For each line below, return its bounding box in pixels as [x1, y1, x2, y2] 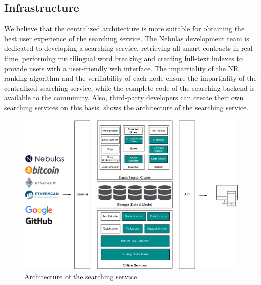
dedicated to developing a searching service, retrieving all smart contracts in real [4, 43, 253, 53]
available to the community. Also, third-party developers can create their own [4, 92, 244, 103]
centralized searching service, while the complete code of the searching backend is [4, 82, 255, 93]
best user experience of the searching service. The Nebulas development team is [4, 33, 249, 43]
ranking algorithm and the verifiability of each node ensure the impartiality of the [4, 73, 257, 83]
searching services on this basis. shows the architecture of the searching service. [4, 102, 249, 112]
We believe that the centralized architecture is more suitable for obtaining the [4, 23, 245, 34]
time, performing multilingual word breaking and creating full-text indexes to [4, 52, 243, 63]
